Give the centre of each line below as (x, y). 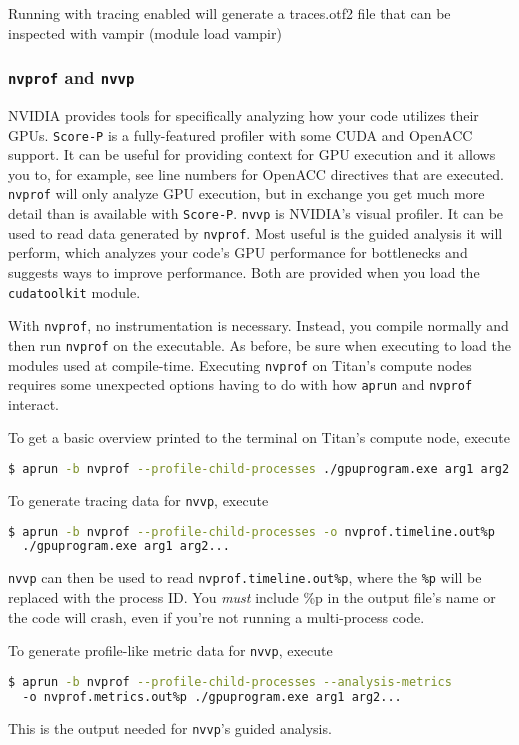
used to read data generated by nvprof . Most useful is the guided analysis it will (255, 232)
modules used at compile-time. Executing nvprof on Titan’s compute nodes (240, 364)
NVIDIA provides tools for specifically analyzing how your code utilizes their (243, 114)
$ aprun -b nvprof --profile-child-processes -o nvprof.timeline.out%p (251, 531)
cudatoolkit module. (74, 291)
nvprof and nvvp (71, 77)
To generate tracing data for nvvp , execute (138, 499)
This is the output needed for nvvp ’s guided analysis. (170, 727)
